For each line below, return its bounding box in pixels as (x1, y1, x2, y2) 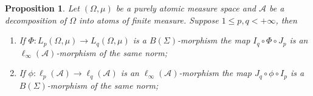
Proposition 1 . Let (5, 2, 80, 14)
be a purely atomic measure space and (115, 2, 256, 14)
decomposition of (5, 13, 67, 26)
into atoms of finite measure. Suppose (79, 13, 219, 26)
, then (275, 13, 297, 26)
